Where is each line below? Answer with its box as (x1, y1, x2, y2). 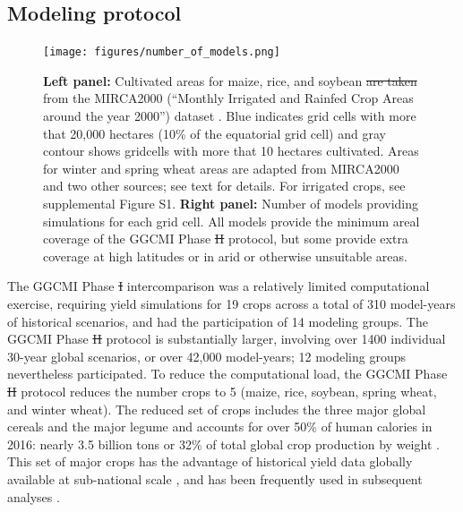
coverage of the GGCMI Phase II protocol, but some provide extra (43, 229, 408, 248)
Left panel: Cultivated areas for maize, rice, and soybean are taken (43, 71, 417, 90)
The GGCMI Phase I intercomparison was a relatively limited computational (7, 277, 430, 295)
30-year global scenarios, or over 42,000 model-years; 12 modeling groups (7, 346, 407, 365)
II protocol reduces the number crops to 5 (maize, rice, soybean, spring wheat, (7, 381, 437, 400)
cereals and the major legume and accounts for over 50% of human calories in (7, 417, 433, 436)
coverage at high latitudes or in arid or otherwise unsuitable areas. (43, 246, 407, 265)
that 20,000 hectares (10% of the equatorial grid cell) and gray (43, 124, 386, 142)
